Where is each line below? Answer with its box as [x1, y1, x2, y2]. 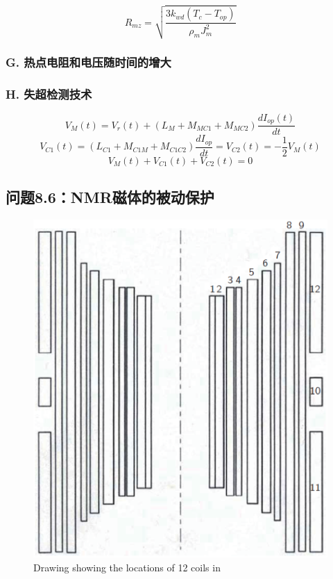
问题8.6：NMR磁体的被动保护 [6, 186, 214, 208]
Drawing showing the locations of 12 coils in [33, 560, 221, 574]
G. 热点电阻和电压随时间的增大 [6, 53, 171, 70]
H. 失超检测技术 [6, 85, 92, 102]
